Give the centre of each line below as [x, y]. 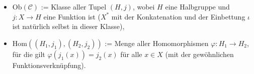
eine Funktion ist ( [72, 16]
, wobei [144, 6]
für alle [131, 54]
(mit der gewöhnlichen [199, 54]
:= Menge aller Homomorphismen [157, 43]
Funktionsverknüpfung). [49, 65]
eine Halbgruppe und [197, 6]
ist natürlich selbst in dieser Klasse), [68, 26]
